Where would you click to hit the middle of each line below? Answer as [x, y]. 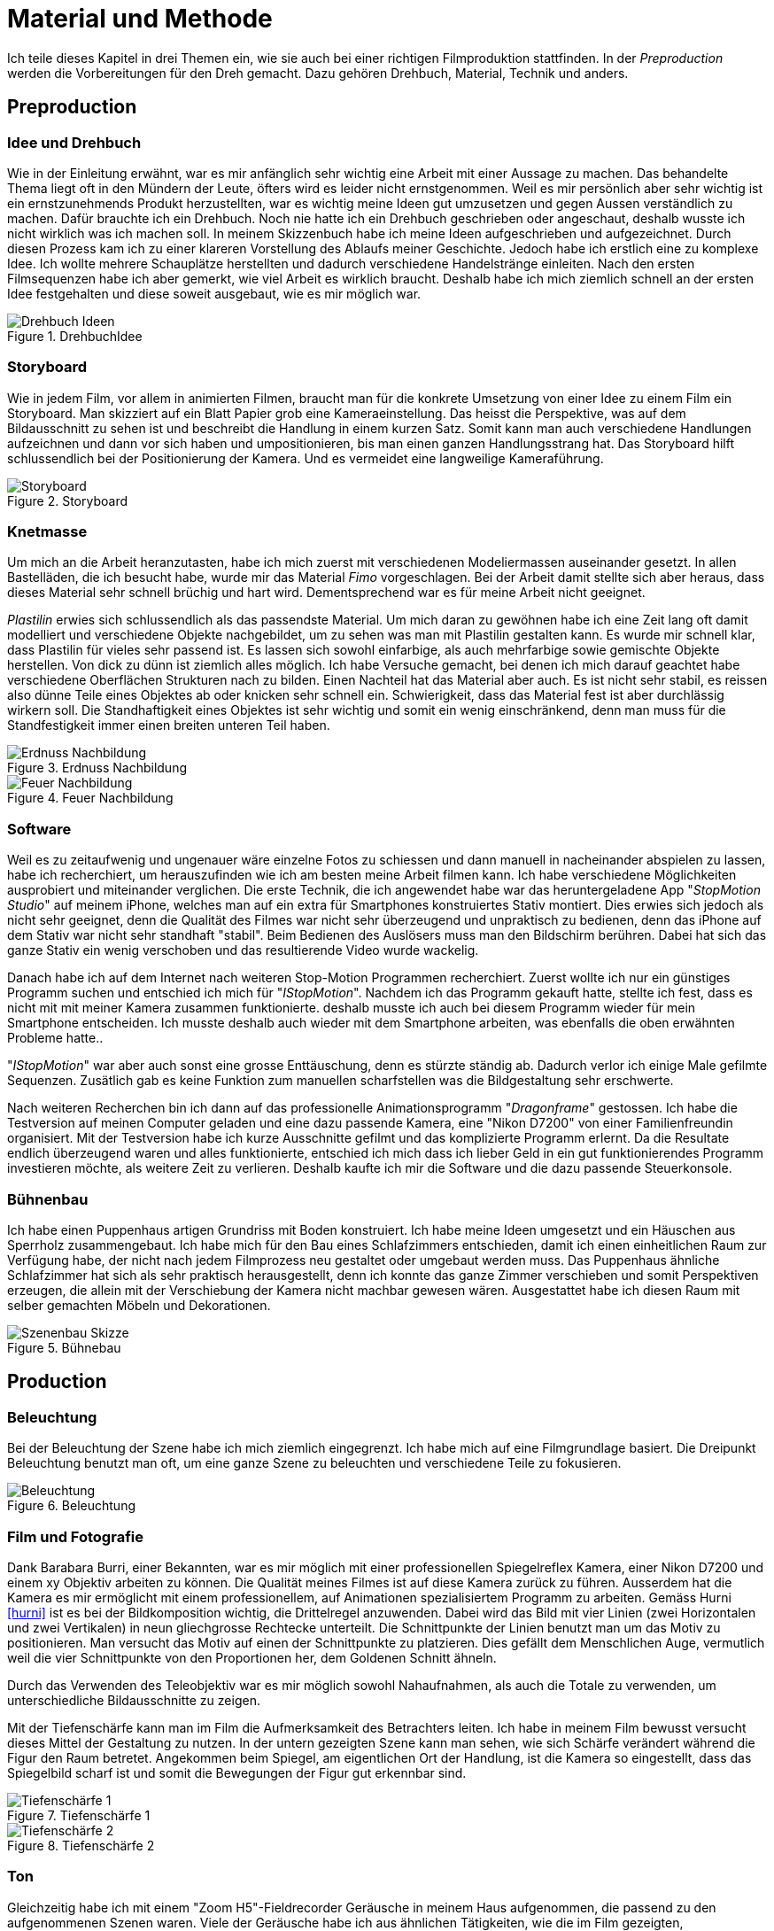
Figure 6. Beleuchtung [71, 1506]
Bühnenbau [48, 1199]
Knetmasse [47, 532]
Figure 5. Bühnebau [64, 1347]
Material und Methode [140, 19]
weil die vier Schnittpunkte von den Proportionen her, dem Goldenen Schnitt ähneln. [252, 1657]
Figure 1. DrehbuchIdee [75, 336]
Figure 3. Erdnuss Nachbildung [97, 768]
